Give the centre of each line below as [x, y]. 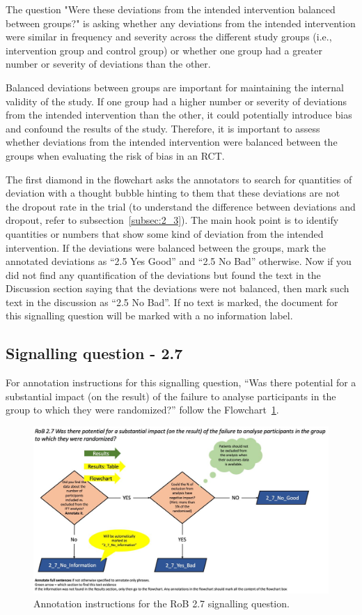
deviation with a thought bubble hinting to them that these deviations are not [173, 193]
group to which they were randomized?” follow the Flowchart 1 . [142, 410]
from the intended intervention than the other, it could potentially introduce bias [179, 115]
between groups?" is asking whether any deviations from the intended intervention [181, 23]
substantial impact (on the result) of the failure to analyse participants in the [171, 396]
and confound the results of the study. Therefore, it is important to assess [163, 128]
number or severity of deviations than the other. [108, 64]
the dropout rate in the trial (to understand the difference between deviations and [181, 206]
